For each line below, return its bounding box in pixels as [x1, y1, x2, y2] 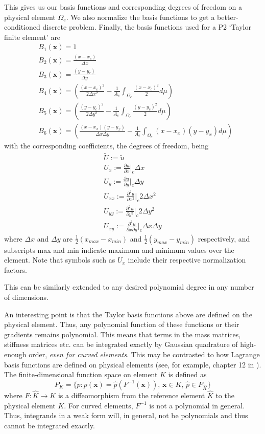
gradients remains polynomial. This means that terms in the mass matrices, [4, 329, 241, 339]
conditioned [4, 21, 40, 32]
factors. [4, 264, 27, 275]
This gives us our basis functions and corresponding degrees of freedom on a [4, 2, 242, 12]
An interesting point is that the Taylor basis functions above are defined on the [4, 309, 252, 319]
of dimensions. [4, 292, 49, 302]
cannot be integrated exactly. [4, 420, 95, 430]
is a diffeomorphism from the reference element [58, 389, 205, 400]
